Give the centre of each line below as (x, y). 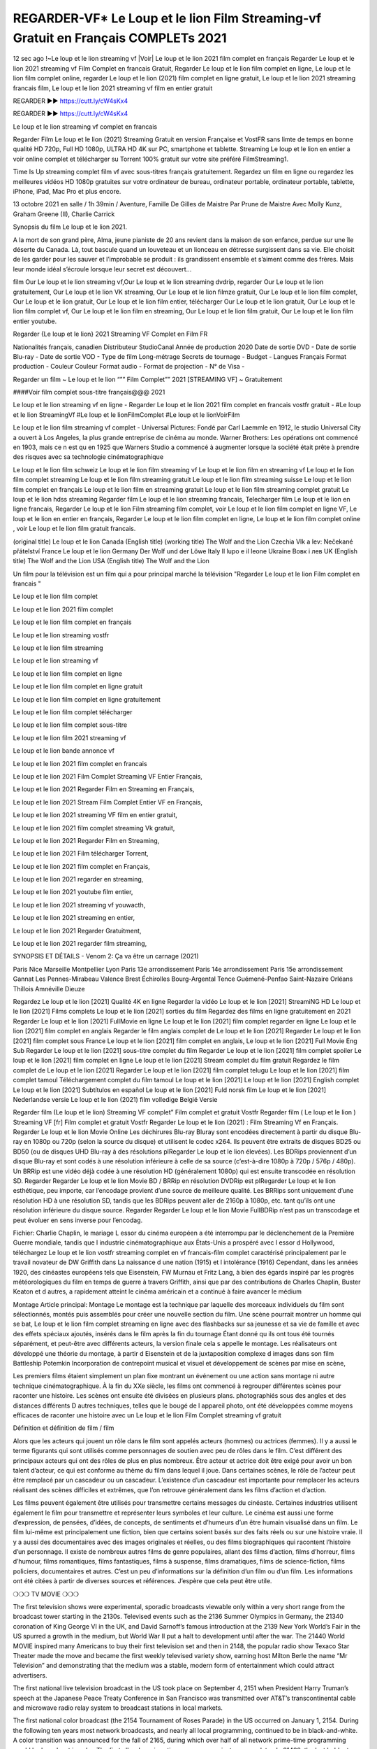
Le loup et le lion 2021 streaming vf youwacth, (79, 905)
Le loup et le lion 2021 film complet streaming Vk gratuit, (94, 828)
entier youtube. (35, 321)
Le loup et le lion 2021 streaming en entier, (74, 918)
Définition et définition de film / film (64, 1428)
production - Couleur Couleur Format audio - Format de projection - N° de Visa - (129, 367)
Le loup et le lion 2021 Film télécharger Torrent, (81, 854)
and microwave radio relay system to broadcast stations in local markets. (118, 1708)
